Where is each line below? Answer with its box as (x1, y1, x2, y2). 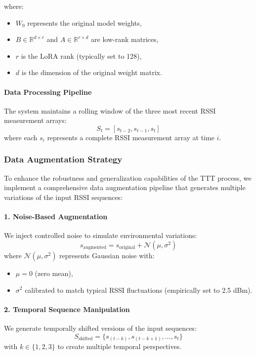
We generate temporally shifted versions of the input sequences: (4, 322, 197, 333)
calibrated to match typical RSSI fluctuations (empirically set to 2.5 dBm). (25, 284, 253, 295)
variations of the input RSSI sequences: (4, 192, 123, 202)
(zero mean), (35, 268, 73, 278)
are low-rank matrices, (91, 34, 159, 44)
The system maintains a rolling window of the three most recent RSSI (4, 105, 216, 116)
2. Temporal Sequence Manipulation (4, 304, 130, 314)
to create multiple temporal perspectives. (57, 341, 182, 352)
